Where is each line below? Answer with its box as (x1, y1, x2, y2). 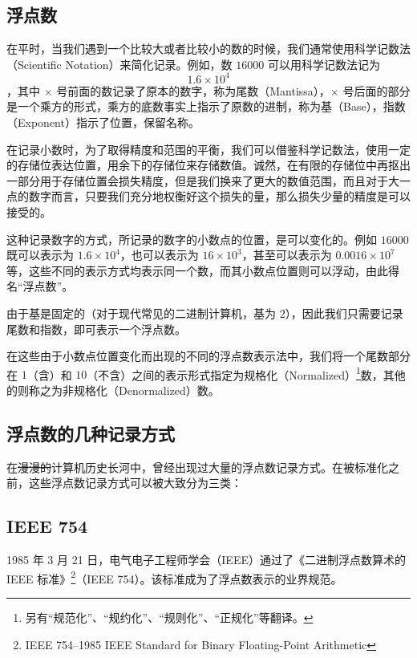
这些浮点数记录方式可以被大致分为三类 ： (28, 474, 242, 491)
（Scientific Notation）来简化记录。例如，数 (6, 55, 233, 72)
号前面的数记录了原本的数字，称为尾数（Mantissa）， (56, 82, 330, 99)
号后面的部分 (342, 82, 411, 99)
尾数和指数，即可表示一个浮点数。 (6, 320, 186, 337)
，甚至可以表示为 (241, 246, 332, 263)
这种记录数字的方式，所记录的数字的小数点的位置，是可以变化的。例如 (6, 230, 377, 247)
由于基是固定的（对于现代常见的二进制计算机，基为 (6, 305, 276, 322)
